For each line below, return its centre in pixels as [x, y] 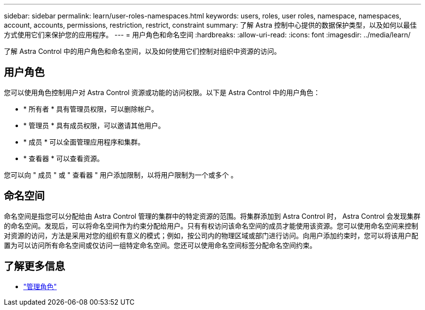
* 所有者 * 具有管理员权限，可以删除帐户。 [91, 109]
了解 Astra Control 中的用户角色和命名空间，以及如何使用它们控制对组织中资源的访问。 [142, 51]
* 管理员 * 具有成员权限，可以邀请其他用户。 [94, 125]
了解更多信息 [34, 266]
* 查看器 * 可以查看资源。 [64, 158]
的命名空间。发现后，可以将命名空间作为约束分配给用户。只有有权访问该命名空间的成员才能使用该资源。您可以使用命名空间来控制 [211, 226]
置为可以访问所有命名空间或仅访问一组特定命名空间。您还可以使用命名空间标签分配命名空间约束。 [160, 245]
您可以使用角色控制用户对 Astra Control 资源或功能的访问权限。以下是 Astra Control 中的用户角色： [162, 92]
